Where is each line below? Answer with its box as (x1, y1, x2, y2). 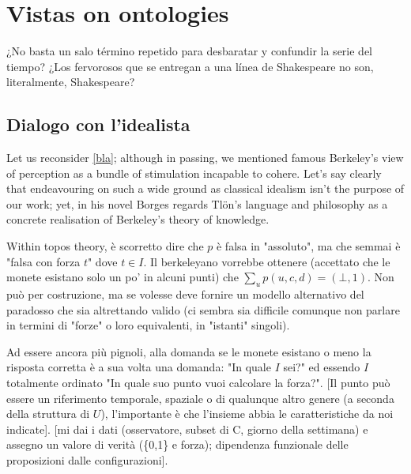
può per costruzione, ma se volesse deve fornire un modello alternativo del (6, 286, 364, 303)
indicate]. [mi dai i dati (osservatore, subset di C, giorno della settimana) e (6, 420, 368, 437)
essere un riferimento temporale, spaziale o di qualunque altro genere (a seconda (6, 389, 394, 406)
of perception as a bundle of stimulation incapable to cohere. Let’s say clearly (6, 164, 382, 181)
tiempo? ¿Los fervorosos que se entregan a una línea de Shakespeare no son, (6, 58, 374, 74)
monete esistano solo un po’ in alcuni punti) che (6, 269, 239, 285)
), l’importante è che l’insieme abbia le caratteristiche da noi (100, 405, 394, 422)
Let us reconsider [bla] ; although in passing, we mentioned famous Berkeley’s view (6, 149, 404, 166)
